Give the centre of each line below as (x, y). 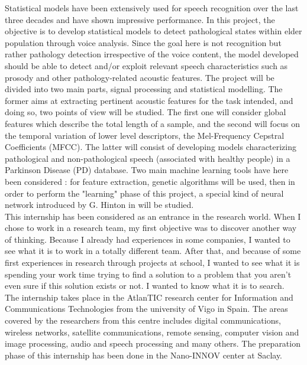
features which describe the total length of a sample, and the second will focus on (152, 123)
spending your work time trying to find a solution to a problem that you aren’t (148, 274)
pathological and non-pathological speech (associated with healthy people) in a (148, 158)
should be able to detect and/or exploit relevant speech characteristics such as (146, 65)
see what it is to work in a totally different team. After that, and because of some (153, 251)
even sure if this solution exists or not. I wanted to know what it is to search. (145, 286)
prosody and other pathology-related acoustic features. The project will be (140, 77)
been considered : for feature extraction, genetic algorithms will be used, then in (150, 181)
